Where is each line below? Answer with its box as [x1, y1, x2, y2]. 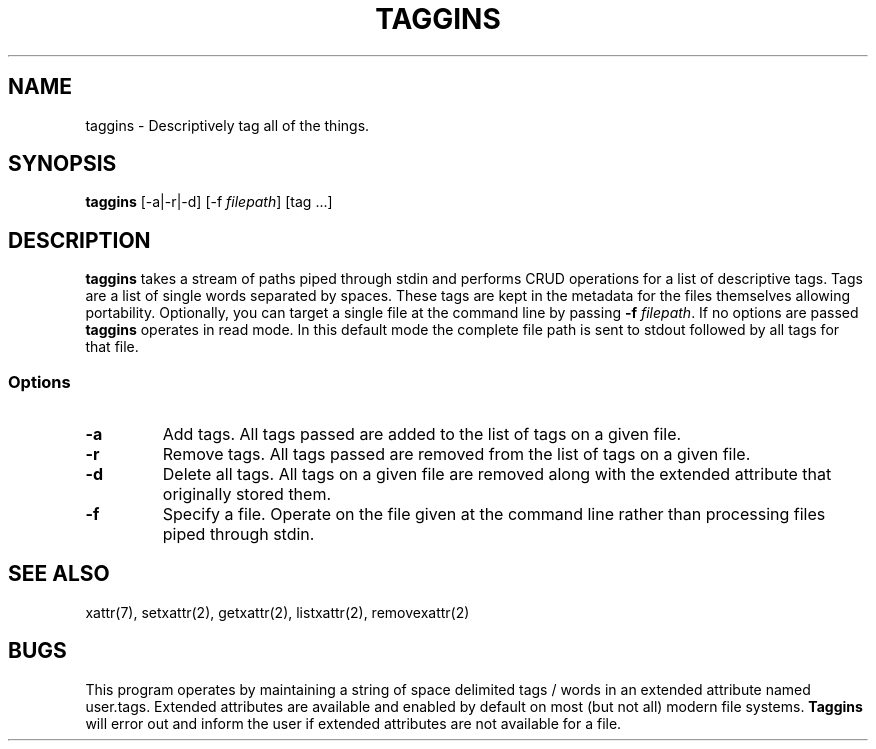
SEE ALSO [8, 561, 110, 587]
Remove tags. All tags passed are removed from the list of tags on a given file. [162, 444, 751, 465]
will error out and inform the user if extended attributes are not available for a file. [85, 714, 622, 732]
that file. [85, 338, 139, 356]
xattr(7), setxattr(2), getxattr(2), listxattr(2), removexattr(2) [85, 603, 470, 621]
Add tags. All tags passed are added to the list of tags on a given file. [162, 424, 682, 445]
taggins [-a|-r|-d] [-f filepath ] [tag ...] [85, 193, 333, 211]
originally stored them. [162, 484, 332, 505]
